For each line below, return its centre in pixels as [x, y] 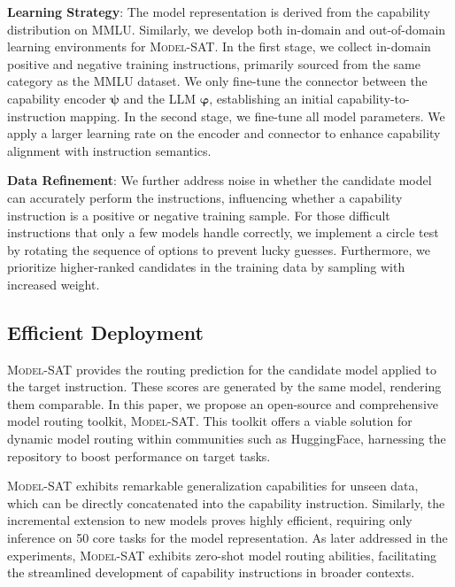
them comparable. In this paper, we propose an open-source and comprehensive [223, 403]
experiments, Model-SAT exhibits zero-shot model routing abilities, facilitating [222, 555]
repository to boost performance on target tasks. [139, 456]
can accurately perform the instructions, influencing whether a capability [205, 197]
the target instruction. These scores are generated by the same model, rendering [224, 386]
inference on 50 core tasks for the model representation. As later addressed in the [227, 538]
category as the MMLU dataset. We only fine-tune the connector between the [217, 81]
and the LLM [160, 98]
